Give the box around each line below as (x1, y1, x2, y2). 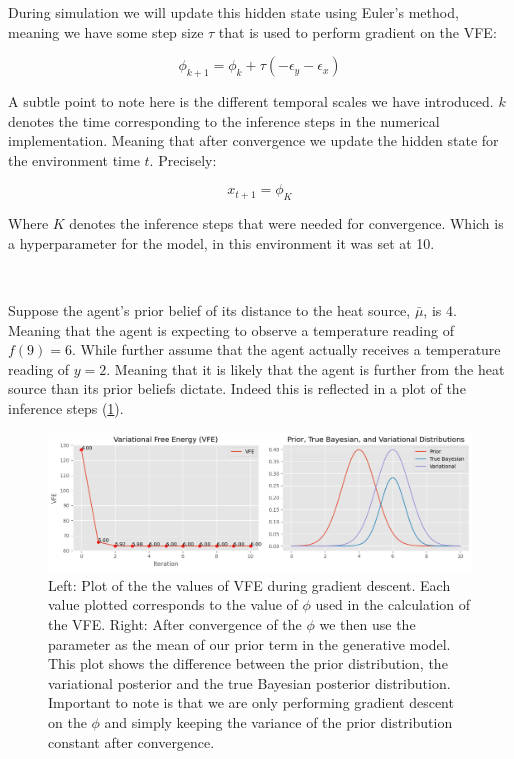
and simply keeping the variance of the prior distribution (104, 711, 453, 732)
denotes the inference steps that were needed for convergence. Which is (69, 213, 504, 234)
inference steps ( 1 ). (8, 397, 124, 418)
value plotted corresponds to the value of (48, 594, 298, 615)
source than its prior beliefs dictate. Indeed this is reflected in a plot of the (8, 378, 466, 399)
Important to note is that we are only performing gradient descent (48, 692, 454, 713)
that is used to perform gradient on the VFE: (218, 21, 497, 42)
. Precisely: (149, 149, 217, 170)
